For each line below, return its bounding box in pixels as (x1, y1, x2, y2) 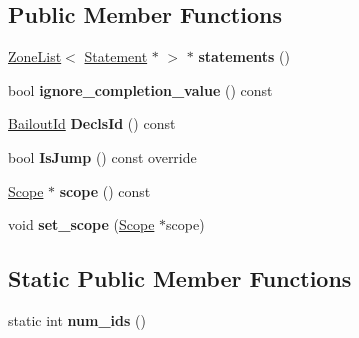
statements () (198, 46, 290, 67)
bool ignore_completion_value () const (8, 79, 273, 100)
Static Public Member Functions (8, 263, 352, 294)
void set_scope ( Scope (8, 214, 155, 235)
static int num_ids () (8, 309, 146, 330)
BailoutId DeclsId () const (8, 113, 176, 134)
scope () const (59, 180, 151, 201)
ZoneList (8, 46, 62, 67)
